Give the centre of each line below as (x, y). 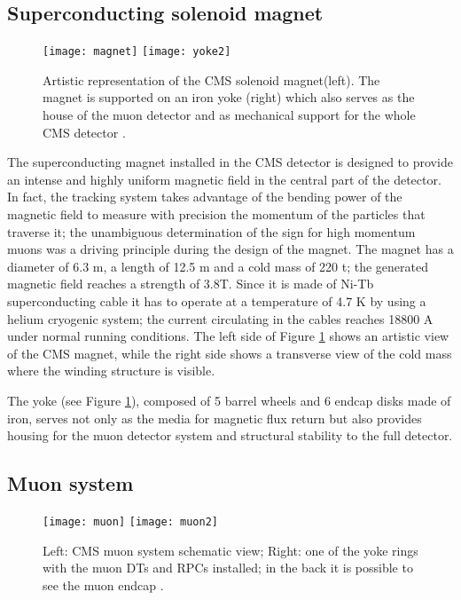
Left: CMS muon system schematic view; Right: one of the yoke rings (230, 550)
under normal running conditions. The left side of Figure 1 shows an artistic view (228, 336)
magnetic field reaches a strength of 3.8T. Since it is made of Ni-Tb (191, 284)
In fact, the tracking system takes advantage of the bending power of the (205, 197)
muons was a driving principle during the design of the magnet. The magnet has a (230, 249)
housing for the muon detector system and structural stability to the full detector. (230, 435)
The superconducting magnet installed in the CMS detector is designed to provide (230, 162)
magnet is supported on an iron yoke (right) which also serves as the (229, 97)
